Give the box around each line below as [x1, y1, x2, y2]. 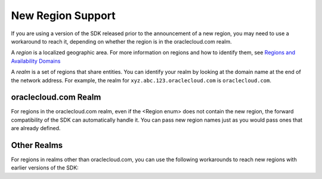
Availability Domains [11, 57, 61, 64]
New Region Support [11, 9, 116, 22]
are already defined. [11, 125, 61, 132]
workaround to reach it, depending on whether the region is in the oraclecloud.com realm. [11, 38, 232, 45]
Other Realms [11, 140, 63, 150]
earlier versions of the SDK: [11, 164, 79, 171]
